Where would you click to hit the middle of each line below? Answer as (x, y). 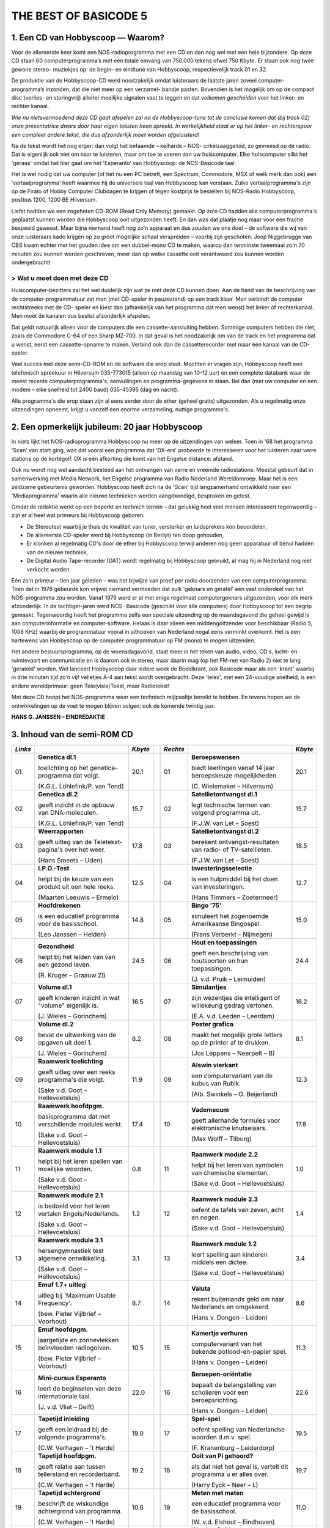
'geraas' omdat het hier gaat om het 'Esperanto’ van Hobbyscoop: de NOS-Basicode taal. (124, 163)
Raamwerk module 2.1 (70, 1195)
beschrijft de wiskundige (73, 1504)
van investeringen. (218, 886)
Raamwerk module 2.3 (225, 1199)
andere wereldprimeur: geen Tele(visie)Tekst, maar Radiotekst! (90, 686)
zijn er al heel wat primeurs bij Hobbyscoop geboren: (78, 515)
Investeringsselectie (222, 868)
